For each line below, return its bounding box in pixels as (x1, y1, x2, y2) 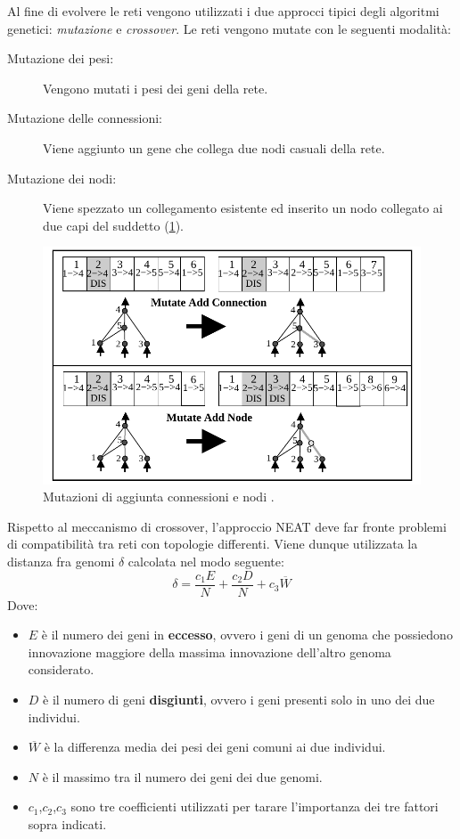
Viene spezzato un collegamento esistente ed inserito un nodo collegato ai (43, 199, 443, 217)
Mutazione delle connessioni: (7, 109, 162, 127)
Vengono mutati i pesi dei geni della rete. (43, 78, 268, 97)
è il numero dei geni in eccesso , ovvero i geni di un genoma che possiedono (41, 625, 453, 644)
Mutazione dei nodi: (7, 168, 117, 187)
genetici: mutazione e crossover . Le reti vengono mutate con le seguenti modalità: (7, 19, 451, 37)
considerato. (28, 660, 94, 679)
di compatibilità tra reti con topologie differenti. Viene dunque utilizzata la (7, 534, 418, 553)
